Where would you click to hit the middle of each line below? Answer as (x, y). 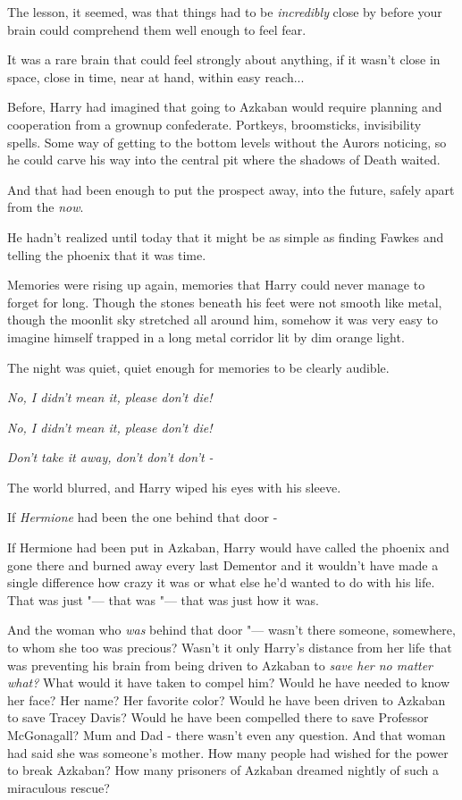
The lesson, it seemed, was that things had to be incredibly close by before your (225, 12)
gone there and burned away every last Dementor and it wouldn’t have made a (223, 564)
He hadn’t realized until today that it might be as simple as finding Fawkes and (226, 236)
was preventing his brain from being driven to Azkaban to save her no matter (220, 665)
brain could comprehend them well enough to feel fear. (157, 29)
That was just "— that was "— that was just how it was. (163, 599)
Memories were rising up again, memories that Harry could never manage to (216, 285)
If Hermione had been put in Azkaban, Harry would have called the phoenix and (228, 547)
